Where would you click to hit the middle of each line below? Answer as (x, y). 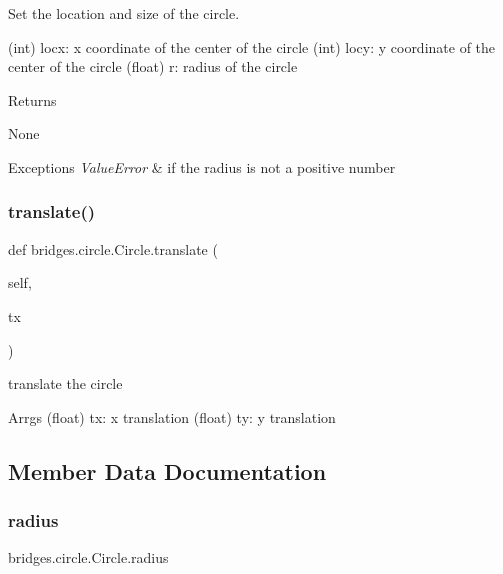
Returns (32, 99)
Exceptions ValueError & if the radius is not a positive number (202, 166)
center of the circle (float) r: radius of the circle (153, 66)
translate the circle (65, 383)
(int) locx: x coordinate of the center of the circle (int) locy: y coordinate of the (252, 46)
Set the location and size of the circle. (124, 13)
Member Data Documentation (167, 470)
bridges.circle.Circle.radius (88, 557)
